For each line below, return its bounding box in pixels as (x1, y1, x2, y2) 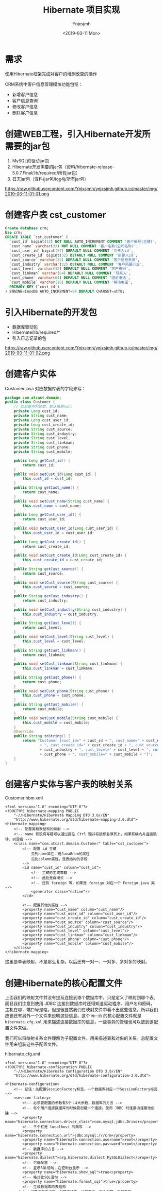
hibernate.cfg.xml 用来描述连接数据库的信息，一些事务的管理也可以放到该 (5, 1019, 154, 1025)
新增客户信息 (12, 91, 38, 97)
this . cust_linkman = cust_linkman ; (22, 666, 95, 671)
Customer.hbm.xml (5, 795, 43, 801)
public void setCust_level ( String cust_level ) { (14, 635, 114, 639)
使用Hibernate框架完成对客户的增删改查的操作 (5, 71, 97, 77)
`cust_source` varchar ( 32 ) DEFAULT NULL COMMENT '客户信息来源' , (9, 257, 140, 262)
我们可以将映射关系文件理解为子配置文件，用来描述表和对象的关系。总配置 (5, 1036, 154, 1041)
